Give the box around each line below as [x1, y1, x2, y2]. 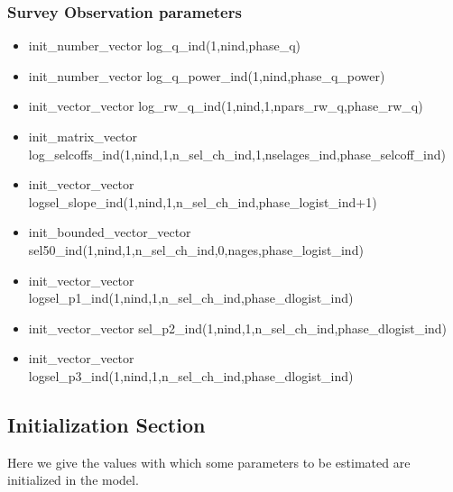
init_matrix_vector [28, 127, 138, 145]
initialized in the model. [7, 470, 139, 489]
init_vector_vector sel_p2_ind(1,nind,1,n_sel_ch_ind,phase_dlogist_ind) [28, 318, 448, 337]
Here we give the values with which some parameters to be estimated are [7, 452, 411, 471]
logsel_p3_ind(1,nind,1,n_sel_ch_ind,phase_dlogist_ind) [28, 366, 354, 385]
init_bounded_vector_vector [28, 223, 191, 241]
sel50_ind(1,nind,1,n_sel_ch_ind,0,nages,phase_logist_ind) [28, 240, 364, 259]
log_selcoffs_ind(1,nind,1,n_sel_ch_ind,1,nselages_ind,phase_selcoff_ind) [28, 144, 446, 163]
